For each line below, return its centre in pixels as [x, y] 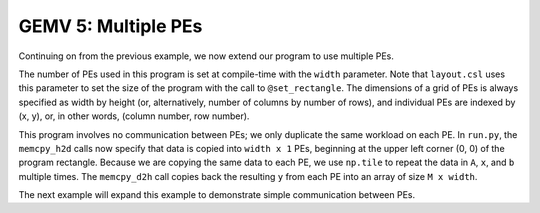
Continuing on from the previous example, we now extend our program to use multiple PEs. [206, 56]
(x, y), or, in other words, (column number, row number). [134, 116]
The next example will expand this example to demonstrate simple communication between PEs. [216, 195]
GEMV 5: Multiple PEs [110, 26]
